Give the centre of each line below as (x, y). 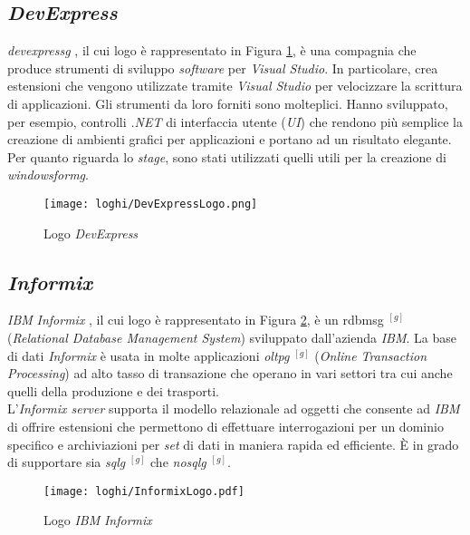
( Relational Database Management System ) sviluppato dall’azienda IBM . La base (232, 337)
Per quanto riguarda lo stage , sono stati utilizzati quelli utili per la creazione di (227, 156)
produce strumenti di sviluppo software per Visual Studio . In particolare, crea (223, 68)
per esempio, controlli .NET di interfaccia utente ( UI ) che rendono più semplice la (235, 121)
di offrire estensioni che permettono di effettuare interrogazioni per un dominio (225, 426)
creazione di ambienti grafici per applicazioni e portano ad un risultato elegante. (230, 139)
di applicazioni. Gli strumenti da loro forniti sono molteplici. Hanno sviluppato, (228, 103)
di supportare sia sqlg (67, 462)
